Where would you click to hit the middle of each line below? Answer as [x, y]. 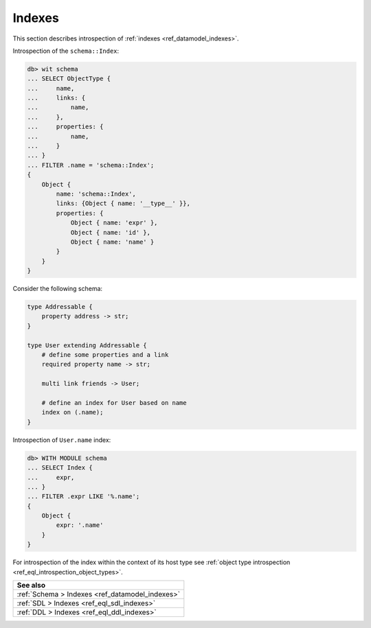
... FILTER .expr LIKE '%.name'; [83, 497]
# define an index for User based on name [114, 403]
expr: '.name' [80, 525]
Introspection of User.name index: [62, 440]
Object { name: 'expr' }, [114, 223]
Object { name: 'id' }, [111, 232]
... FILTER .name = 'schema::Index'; [91, 165]
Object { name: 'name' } [112, 242]
